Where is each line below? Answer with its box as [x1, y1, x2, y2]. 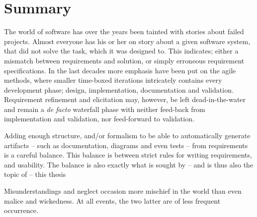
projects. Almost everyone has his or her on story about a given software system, [4, 36, 251, 46]
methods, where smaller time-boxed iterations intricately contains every [4, 75, 222, 85]
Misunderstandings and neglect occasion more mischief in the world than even [4, 186, 242, 196]
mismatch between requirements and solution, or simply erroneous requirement [4, 55, 245, 65]
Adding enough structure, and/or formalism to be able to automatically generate [4, 130, 251, 141]
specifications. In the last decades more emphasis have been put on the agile [4, 65, 236, 75]
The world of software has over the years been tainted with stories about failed [4, 26, 244, 37]
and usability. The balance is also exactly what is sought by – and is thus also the [4, 159, 254, 169]
